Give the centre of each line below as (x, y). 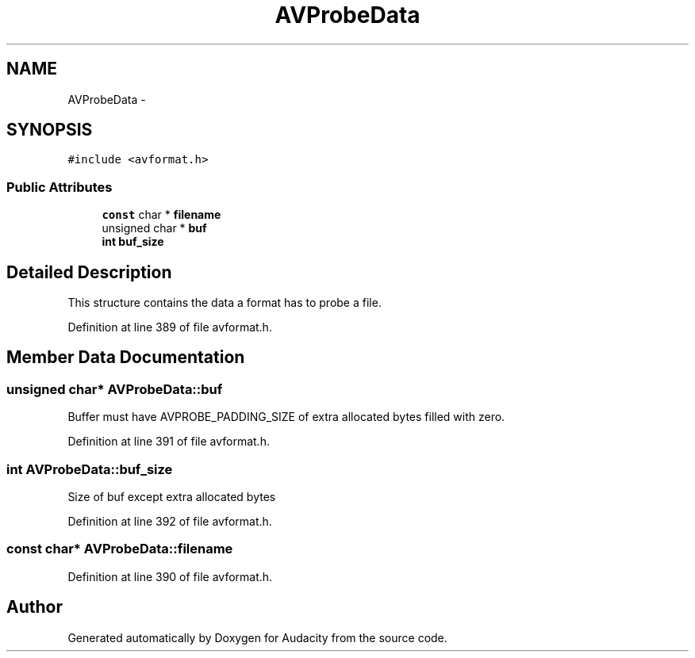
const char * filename (161, 215)
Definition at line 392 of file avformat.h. (170, 521)
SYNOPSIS (50, 130)
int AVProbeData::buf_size (90, 469)
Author (35, 607)
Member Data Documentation (126, 358)
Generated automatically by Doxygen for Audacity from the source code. (257, 637)
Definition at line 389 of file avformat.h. (170, 327)
